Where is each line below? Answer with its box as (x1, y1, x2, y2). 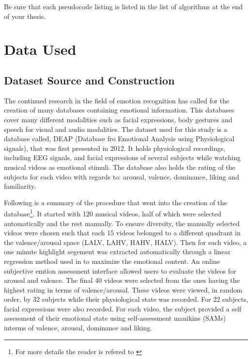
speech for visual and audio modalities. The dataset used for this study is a (4, 124, 227, 134)
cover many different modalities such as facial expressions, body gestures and (4, 114, 233, 124)
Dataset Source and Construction (4, 72, 175, 87)
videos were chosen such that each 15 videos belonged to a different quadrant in (4, 228, 241, 238)
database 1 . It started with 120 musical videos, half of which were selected (4, 207, 221, 218)
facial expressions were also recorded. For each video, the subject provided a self (4, 303, 242, 313)
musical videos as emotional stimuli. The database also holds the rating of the (4, 162, 236, 172)
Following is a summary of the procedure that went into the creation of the (4, 197, 227, 207)
